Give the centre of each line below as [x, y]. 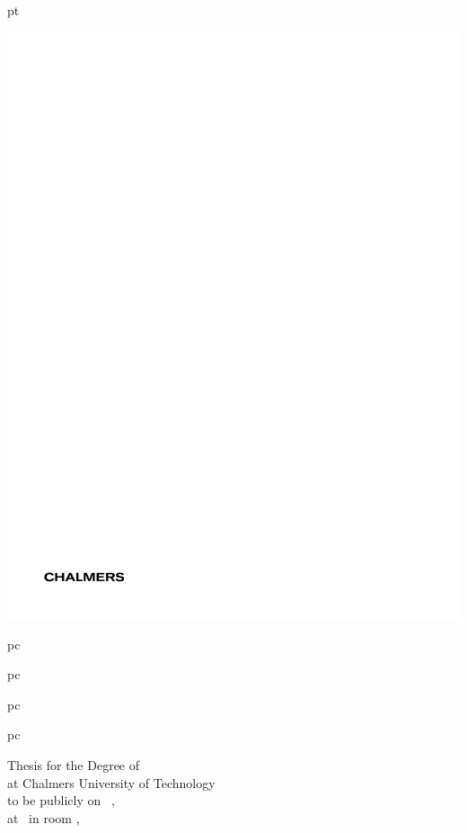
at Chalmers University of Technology [111, 782]
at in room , [44, 817]
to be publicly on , [61, 800]
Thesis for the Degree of [74, 765]
